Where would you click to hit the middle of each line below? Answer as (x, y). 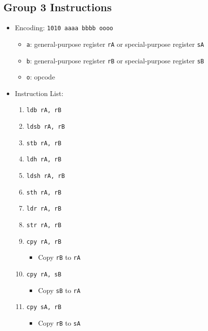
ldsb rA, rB (46, 127)
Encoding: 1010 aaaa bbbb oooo (64, 28)
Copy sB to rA (59, 290)
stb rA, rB (44, 143)
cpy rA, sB (44, 274)
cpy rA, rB (44, 242)
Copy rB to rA (59, 257)
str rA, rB (44, 225)
